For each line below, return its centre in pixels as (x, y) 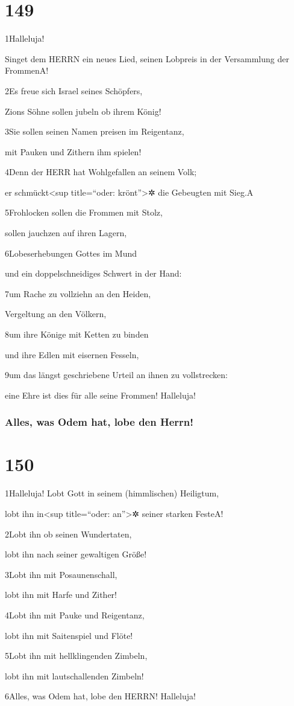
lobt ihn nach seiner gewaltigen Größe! (76, 554)
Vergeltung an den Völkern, (56, 314)
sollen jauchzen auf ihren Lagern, (66, 233)
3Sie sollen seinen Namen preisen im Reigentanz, (95, 131)
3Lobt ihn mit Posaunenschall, (61, 574)
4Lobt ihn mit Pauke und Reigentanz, (75, 615)
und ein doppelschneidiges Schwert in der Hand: (93, 273)
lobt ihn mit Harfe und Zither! (61, 595)
